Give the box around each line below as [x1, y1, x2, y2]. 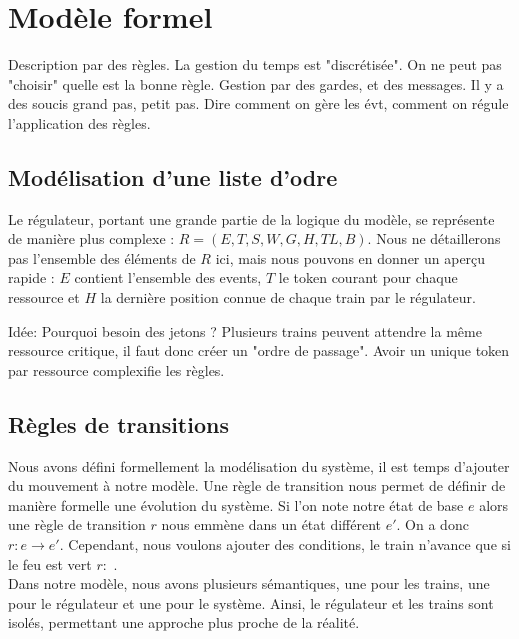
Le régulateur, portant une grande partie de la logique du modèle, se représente [8, 208, 495, 229]
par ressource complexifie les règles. [8, 359, 225, 380]
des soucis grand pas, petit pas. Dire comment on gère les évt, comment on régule [8, 93, 509, 114]
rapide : [8, 267, 55, 288]
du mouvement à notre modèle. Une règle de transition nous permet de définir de [8, 475, 506, 496]
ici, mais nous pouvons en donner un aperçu [215, 247, 486, 268]
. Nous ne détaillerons [367, 228, 501, 249]
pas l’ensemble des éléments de [8, 247, 196, 268]
